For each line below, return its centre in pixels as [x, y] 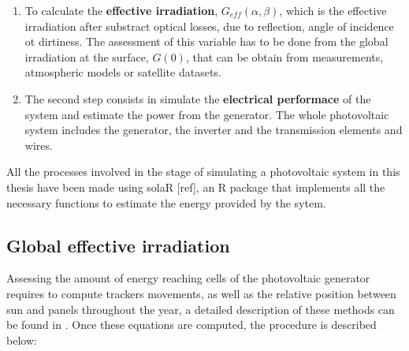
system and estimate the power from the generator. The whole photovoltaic [207, 114]
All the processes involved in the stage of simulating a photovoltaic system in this [203, 172]
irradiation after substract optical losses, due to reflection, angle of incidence [209, 26]
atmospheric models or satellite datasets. [123, 72]
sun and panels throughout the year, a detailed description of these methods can [201, 309]
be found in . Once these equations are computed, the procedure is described [191, 325]
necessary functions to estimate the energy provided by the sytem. [166, 202]
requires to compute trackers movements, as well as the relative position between [201, 293]
